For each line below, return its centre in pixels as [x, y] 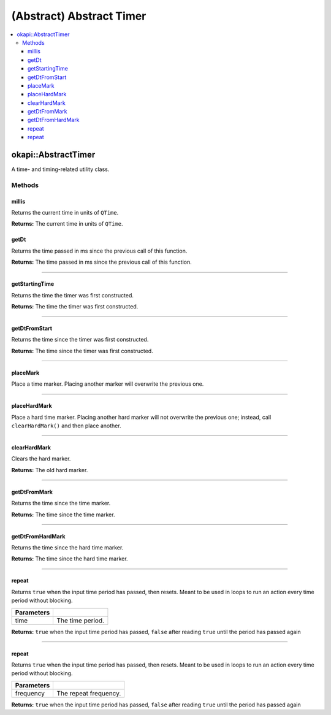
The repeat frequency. [89, 693]
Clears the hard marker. [41, 459]
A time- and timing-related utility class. [60, 169]
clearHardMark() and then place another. [67, 426]
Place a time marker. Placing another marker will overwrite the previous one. [108, 384]
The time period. [80, 621]
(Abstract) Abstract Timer [79, 16]
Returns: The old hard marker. [50, 470]
